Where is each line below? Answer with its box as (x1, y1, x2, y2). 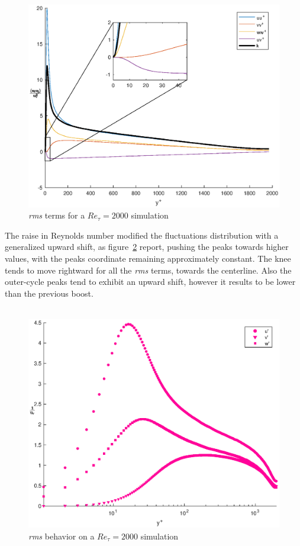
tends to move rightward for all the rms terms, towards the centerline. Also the (5, 264, 292, 276)
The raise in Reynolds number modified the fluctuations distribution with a (5, 229, 279, 241)
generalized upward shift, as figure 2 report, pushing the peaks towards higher (5, 240, 289, 253)
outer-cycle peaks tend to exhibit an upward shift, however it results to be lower (5, 275, 296, 288)
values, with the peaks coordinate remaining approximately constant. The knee (5, 252, 291, 264)
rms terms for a (28, 209, 85, 221)
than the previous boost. (5, 287, 93, 299)
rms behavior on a (28, 529, 95, 542)
